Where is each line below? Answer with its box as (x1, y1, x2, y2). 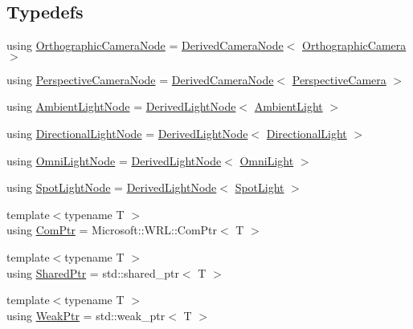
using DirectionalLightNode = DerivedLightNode (6, 124, 248, 141)
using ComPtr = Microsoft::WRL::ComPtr (6, 221, 218, 238)
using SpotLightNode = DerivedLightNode (6, 179, 217, 196)
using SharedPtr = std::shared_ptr (6, 264, 179, 281)
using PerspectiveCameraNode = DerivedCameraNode (6, 71, 274, 87)
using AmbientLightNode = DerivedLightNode (6, 98, 236, 115)
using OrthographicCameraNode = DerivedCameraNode (6, 37, 284, 54)
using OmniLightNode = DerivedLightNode (6, 152, 222, 169)
